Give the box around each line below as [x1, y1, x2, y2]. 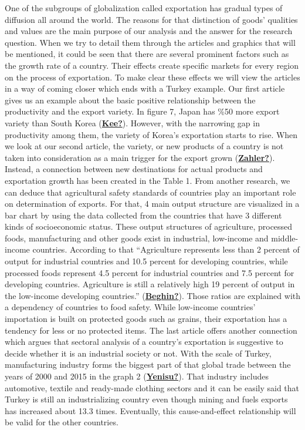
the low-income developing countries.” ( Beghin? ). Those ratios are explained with [5, 289, 301, 301]
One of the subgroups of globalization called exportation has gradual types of [5, 2, 283, 14]
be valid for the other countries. [5, 416, 118, 428]
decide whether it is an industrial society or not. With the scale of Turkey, [5, 347, 272, 359]
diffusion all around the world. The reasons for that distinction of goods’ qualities [5, 13, 298, 25]
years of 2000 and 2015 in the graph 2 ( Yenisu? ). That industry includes [5, 370, 269, 382]
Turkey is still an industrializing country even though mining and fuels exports [5, 393, 288, 405]
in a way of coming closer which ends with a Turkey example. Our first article [5, 82, 285, 95]
